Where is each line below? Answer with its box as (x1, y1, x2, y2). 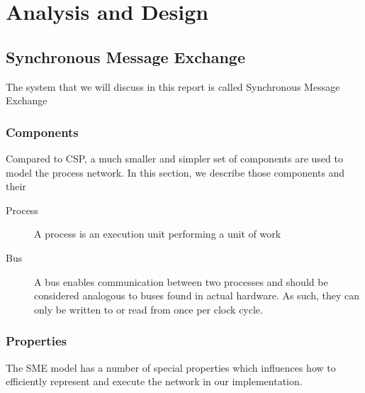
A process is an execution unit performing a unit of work (34, 226, 281, 241)
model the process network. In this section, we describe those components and (6, 165, 345, 179)
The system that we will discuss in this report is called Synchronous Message (6, 79, 340, 94)
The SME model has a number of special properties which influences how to (6, 360, 336, 375)
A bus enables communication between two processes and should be (34, 274, 328, 289)
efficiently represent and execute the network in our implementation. (6, 374, 303, 389)
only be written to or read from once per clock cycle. (34, 301, 263, 316)
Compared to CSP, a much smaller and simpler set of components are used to (6, 150, 343, 165)
